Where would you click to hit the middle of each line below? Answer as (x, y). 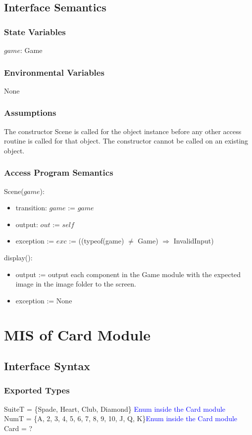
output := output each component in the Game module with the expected (128, 274)
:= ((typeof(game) (97, 241)
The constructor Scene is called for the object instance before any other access (123, 131)
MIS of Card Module (77, 334)
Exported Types (37, 390)
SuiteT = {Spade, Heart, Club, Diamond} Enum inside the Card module (115, 409)
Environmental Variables (54, 72)
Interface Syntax (47, 366)
